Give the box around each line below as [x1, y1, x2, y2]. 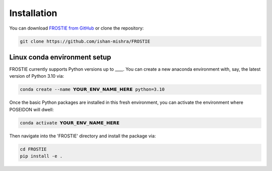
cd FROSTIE [20, 146, 47, 152]
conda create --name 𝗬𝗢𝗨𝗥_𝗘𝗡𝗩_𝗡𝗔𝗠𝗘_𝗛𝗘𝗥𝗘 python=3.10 [20, 87, 165, 92]
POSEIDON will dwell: [9, 106, 54, 112]
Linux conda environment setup [9, 53, 111, 61]
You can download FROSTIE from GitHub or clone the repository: [9, 25, 144, 31]
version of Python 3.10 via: [9, 73, 64, 79]
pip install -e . [20, 153, 63, 159]
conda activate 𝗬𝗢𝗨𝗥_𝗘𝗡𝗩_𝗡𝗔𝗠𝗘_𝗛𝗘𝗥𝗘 [20, 120, 120, 125]
